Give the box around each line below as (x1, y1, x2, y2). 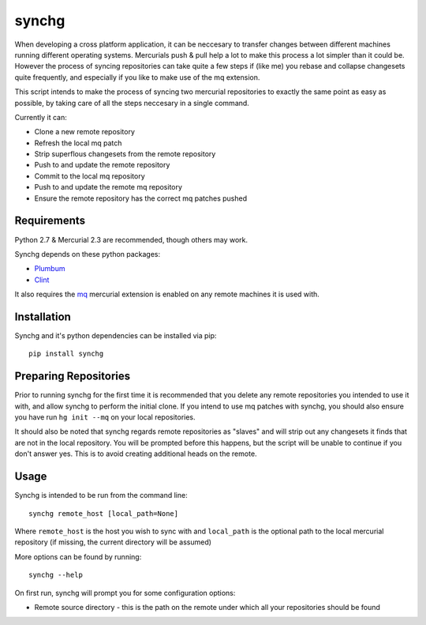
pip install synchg (28, 349, 104, 359)
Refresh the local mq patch (34, 138, 122, 148)
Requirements (14, 214, 86, 228)
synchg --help (28, 570, 83, 580)
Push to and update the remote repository (34, 160, 170, 170)
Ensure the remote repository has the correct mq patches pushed (34, 194, 248, 203)
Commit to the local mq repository (34, 171, 145, 181)
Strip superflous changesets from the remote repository (34, 149, 216, 159)
